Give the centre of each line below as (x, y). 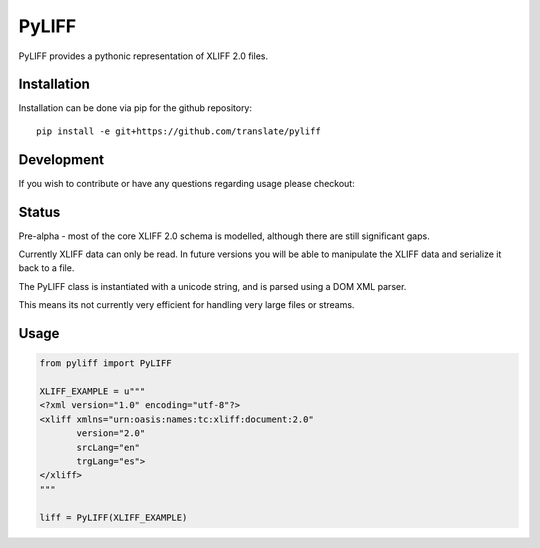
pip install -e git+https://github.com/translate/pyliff (179, 131)
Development (61, 159)
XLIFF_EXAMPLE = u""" (92, 391)
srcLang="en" (108, 447)
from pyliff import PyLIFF (105, 363)
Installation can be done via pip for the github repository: (135, 108)
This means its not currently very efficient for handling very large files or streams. (186, 305)
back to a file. (46, 268)
